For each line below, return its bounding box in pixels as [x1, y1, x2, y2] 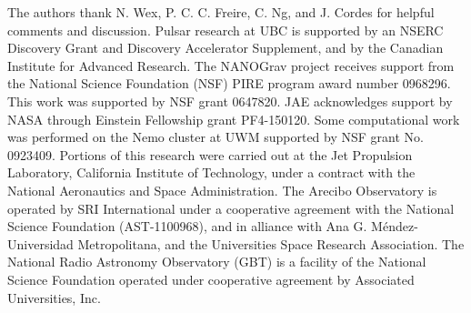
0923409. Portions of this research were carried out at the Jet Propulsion [7, 145, 413, 164]
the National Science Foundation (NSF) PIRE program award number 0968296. [7, 74, 451, 93]
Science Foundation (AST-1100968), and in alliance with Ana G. [7, 217, 367, 236]
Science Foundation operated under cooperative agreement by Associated [7, 269, 415, 288]
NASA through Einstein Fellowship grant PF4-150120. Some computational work [7, 109, 460, 128]
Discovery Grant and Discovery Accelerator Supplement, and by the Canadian [7, 38, 444, 57]
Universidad [7, 234, 74, 253]
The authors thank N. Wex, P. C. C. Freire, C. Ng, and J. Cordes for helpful [7, 3, 435, 21]
